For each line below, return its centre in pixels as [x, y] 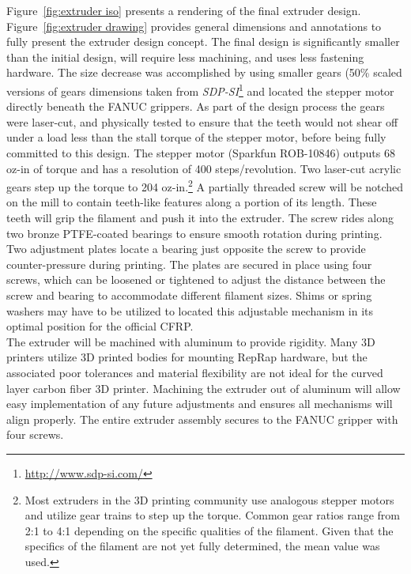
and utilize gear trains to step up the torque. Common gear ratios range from [212, 515]
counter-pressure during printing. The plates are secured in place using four [189, 264]
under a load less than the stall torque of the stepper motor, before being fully [196, 137]
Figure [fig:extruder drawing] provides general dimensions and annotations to [194, 26]
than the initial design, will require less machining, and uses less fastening [185, 57]
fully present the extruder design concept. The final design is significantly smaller [203, 42]
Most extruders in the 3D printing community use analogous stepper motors [209, 499]
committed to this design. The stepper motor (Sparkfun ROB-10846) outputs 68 [201, 153]
